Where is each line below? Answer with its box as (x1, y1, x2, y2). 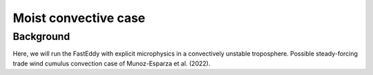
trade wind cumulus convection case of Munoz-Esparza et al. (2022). (12, 59, 211, 67)
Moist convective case (12, 10, 146, 25)
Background (12, 30, 70, 43)
